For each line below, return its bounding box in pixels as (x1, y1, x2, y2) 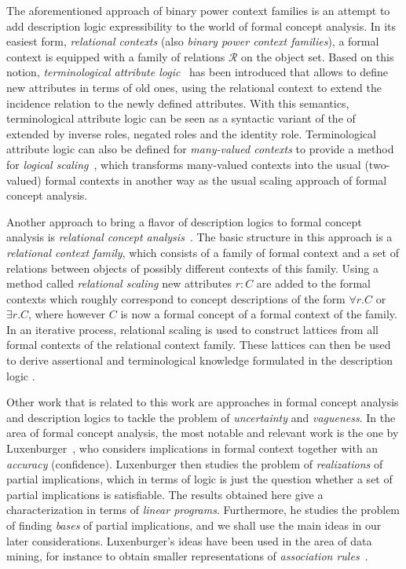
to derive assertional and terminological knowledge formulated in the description (6, 352, 393, 369)
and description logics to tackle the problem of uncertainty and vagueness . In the (6, 409, 396, 425)
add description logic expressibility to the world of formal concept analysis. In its (6, 17, 397, 34)
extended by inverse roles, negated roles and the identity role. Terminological (6, 125, 376, 141)
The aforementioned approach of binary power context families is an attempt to (6, 2, 390, 18)
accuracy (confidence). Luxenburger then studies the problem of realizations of (6, 455, 383, 472)
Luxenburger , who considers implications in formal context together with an (6, 440, 379, 457)
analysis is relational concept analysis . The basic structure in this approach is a (6, 229, 393, 245)
